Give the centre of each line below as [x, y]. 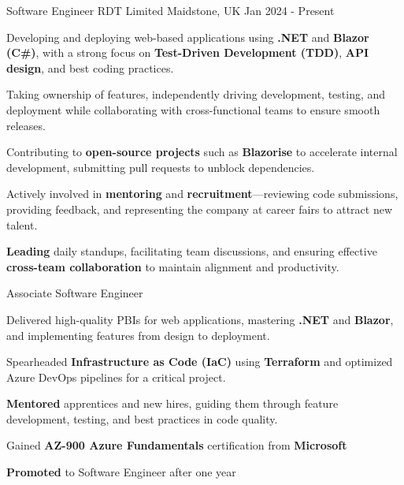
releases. [26, 125]
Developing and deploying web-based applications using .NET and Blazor [188, 37]
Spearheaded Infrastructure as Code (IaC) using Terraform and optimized [200, 362]
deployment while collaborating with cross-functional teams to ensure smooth [193, 109]
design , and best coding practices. [90, 67]
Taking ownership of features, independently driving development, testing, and [196, 94]
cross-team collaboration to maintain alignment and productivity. [173, 266]
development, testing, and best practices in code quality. [142, 418]
